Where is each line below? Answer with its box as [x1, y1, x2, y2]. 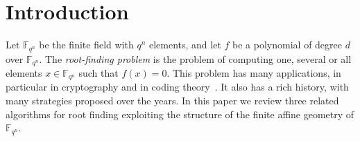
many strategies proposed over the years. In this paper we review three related [6, 93, 339, 108]
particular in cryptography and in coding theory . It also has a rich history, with [6, 79, 349, 94]
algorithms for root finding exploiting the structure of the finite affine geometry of [6, 106, 354, 121]
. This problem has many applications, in [166, 66, 341, 80]
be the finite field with [39, 37, 134, 52]
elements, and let [148, 37, 221, 52]
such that [78, 66, 119, 80]
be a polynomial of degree [232, 37, 343, 52]
